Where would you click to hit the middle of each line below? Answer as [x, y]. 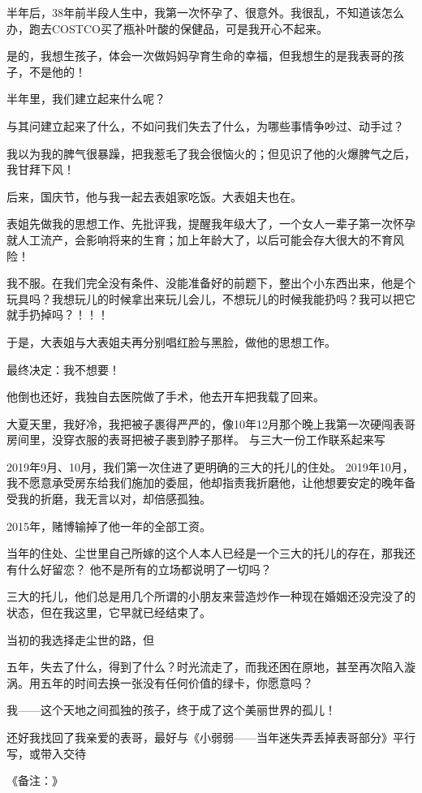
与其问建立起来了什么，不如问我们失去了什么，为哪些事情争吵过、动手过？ [205, 125]
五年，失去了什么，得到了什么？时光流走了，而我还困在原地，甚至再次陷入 [205, 667]
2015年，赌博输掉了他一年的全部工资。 [109, 526]
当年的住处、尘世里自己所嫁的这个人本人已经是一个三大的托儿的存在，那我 [205, 553]
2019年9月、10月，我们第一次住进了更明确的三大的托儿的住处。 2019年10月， [210, 466]
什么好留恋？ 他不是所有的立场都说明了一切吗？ [144, 569]
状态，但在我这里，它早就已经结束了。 [109, 612]
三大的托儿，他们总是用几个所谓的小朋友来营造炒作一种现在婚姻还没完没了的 [211, 596]
